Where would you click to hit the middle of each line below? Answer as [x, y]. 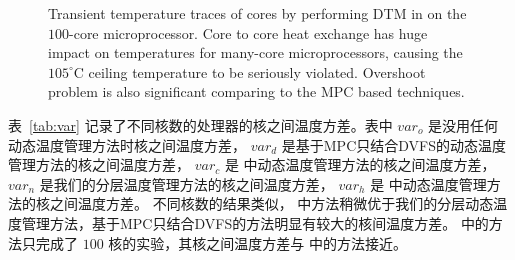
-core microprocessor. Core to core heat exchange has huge [248, 32]
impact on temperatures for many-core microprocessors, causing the [255, 52]
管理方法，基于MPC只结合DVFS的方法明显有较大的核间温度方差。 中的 [255, 222]
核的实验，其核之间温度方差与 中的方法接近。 [257, 242]
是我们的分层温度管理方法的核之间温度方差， [186, 183]
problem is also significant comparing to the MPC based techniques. [256, 91]
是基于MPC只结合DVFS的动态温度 [393, 144]
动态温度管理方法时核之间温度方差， [127, 144]
